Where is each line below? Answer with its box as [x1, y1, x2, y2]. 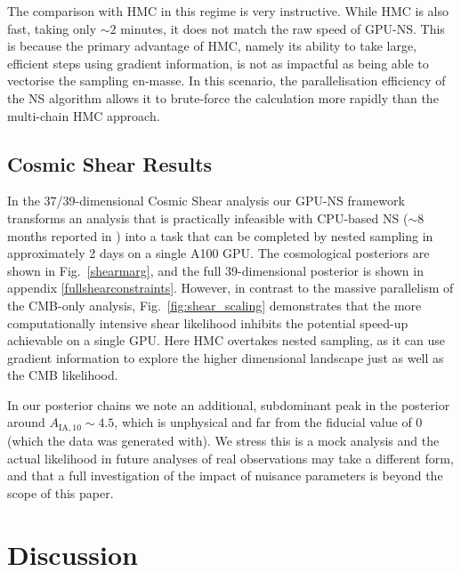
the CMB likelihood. [7, 366, 118, 384]
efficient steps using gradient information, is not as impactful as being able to [7, 53, 429, 72]
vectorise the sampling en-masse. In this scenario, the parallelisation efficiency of [7, 71, 446, 90]
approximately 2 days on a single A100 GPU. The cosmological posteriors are [7, 244, 430, 262]
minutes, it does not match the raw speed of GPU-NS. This [120, 19, 445, 37]
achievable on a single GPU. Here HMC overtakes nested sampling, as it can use [7, 331, 445, 350]
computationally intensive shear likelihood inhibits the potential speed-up [7, 313, 408, 332]
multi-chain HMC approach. [7, 106, 160, 125]
